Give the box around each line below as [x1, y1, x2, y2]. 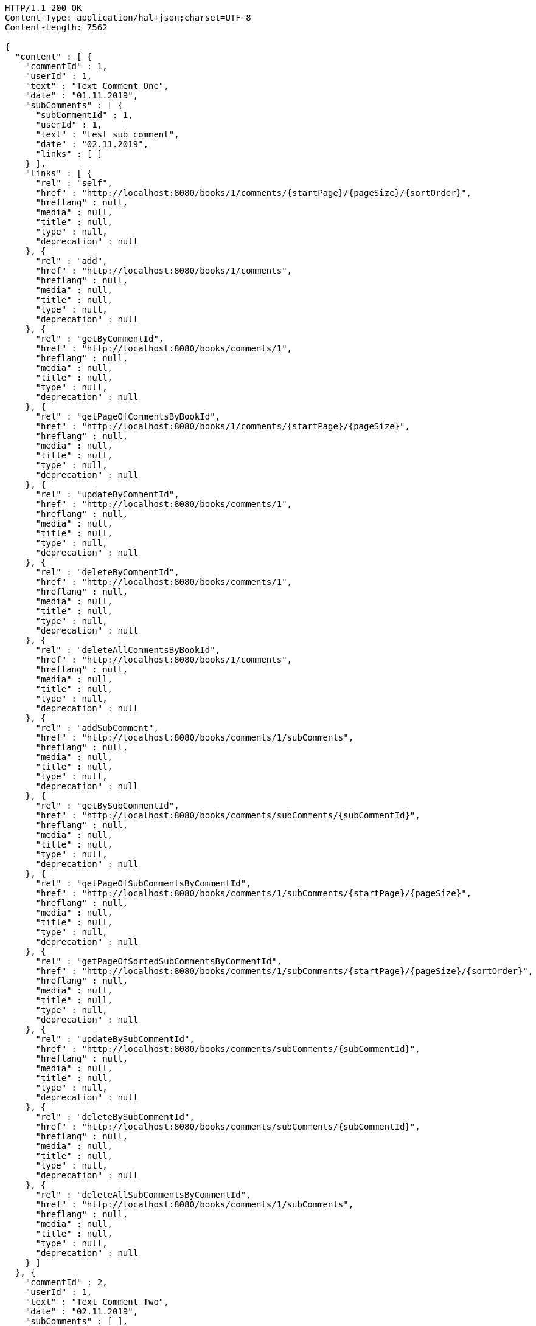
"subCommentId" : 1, [35, 110, 133, 120]
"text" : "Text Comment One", [25, 81, 169, 91]
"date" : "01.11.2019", [25, 91, 139, 100]
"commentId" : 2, [25, 1277, 108, 1287]
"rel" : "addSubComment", [35, 723, 159, 733]
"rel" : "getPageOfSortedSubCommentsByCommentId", [35, 956, 282, 966]
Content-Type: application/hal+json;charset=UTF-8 [5, 13, 251, 22]
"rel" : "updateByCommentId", [35, 489, 179, 499]
